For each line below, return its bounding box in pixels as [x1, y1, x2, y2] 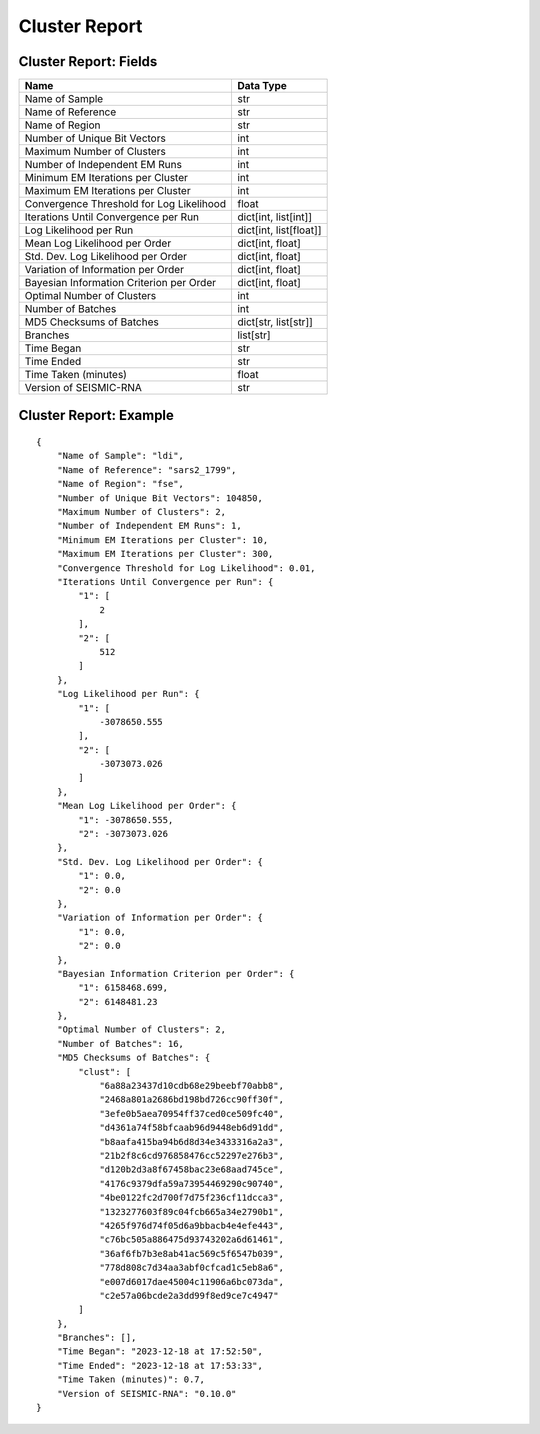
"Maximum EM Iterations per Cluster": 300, [56, 548, 274, 560]
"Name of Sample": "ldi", [56, 450, 185, 462]
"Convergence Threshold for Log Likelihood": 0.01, [56, 562, 316, 574]
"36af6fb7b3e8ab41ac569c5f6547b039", [99, 1248, 285, 1259]
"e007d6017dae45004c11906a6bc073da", [99, 1276, 285, 1287]
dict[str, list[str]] [236, 315, 314, 329]
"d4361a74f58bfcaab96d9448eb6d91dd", [99, 1122, 285, 1134]
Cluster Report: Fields [18, 53, 158, 70]
